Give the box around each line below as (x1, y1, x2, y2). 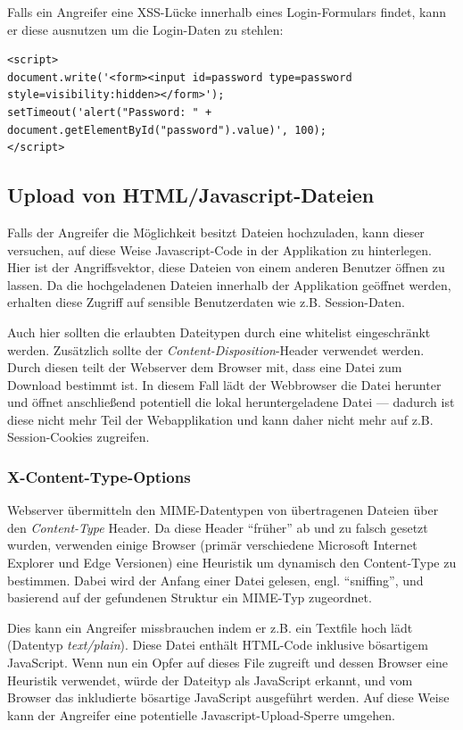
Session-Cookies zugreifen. (7, 427, 150, 446)
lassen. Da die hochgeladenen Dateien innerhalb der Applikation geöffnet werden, (7, 275, 451, 294)
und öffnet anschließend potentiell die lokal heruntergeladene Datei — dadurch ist (7, 393, 455, 411)
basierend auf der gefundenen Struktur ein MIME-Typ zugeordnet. (7, 588, 372, 607)
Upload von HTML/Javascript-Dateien (7, 181, 375, 209)
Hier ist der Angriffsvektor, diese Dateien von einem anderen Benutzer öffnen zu (7, 258, 445, 277)
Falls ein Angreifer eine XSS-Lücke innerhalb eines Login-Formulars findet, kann (7, 3, 447, 21)
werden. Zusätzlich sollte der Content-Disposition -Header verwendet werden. (7, 340, 425, 359)
